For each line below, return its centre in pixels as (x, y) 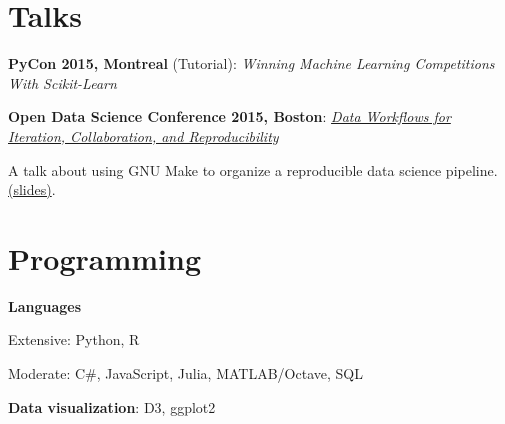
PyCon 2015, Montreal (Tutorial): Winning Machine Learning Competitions (251, 63)
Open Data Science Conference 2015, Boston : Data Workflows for (229, 116)
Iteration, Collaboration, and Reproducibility (143, 135)
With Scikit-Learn (62, 82)
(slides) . (32, 189)
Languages (45, 305)
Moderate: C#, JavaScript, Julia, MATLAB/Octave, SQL (185, 373)
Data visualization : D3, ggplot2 (112, 406)
